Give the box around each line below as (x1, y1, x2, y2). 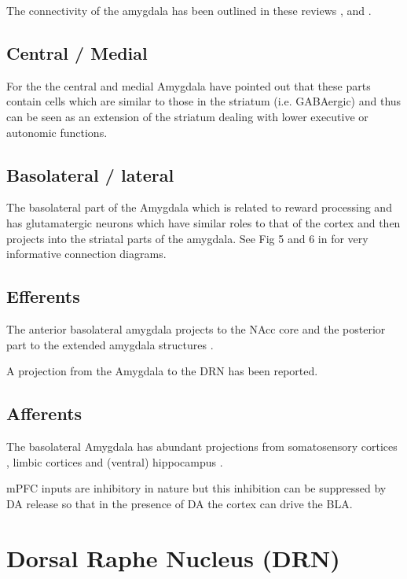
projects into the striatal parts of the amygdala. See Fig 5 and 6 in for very (6, 230, 368, 246)
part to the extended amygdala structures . (6, 336, 214, 352)
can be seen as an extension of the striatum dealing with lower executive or (6, 108, 368, 124)
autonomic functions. (6, 124, 108, 140)
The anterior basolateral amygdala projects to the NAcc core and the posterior (6, 320, 386, 337)
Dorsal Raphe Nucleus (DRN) (6, 541, 340, 573)
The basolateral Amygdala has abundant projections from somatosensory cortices (6, 437, 398, 454)
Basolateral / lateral (6, 162, 174, 186)
